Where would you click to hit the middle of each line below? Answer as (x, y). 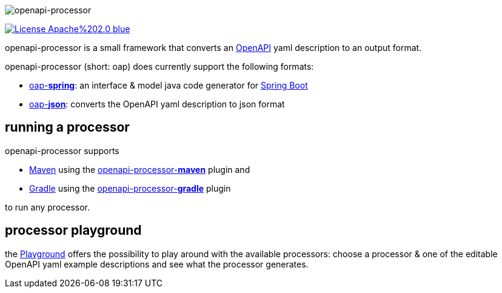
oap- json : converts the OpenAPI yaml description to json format (157, 104)
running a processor (67, 127)
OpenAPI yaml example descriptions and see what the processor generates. (157, 264)
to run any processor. (48, 207)
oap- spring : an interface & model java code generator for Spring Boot (169, 85)
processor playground (73, 231)
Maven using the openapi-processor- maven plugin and (140, 169)
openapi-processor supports (62, 150)
